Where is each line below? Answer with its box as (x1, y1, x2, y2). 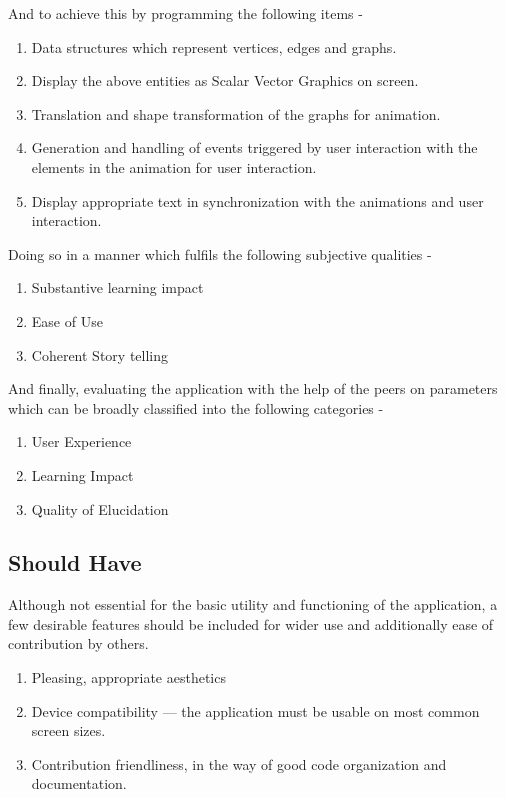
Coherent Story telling (31, 344, 169, 365)
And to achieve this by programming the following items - (8, 3, 363, 23)
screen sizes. (31, 720, 106, 741)
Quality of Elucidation (31, 498, 169, 519)
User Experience (31, 431, 132, 452)
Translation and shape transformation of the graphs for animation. (31, 103, 441, 124)
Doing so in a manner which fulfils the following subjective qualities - (8, 243, 432, 264)
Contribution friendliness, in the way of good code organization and (31, 753, 447, 774)
